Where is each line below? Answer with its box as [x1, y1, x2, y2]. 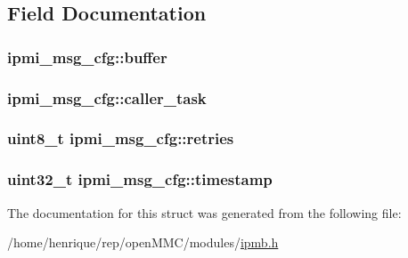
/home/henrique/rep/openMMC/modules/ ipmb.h [7, 233, 279, 252]
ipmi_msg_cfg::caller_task [7, 86, 207, 109]
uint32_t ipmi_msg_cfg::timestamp [7, 168, 273, 190]
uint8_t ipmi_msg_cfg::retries [7, 127, 234, 149]
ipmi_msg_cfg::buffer [7, 45, 167, 68]
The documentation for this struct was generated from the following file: [7, 203, 402, 222]
